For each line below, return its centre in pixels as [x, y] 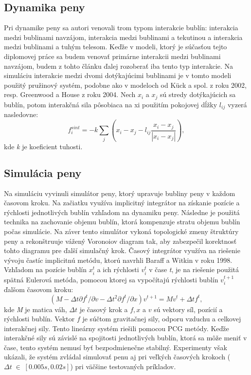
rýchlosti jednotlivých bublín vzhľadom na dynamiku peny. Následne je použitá [122, 212]
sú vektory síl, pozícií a [188, 309]
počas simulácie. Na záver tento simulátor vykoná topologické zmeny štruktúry [121, 231]
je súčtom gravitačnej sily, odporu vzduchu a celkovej [162, 319]
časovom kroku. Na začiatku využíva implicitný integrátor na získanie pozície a [122, 203]
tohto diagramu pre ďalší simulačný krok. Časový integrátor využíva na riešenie [122, 250]
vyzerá [237, 104]
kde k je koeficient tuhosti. [43, 146]
